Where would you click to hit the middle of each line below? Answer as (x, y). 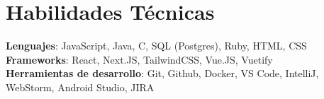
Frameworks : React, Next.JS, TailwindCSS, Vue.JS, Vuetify (139, 59)
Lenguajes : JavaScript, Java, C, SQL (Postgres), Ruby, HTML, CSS (156, 46)
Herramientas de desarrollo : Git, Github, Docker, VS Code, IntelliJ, (162, 73)
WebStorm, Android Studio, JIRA (80, 87)
